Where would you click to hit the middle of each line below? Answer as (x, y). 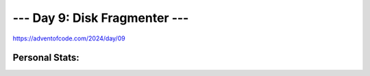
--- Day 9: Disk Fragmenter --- (101, 18)
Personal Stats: (46, 58)
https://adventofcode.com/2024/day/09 (69, 38)
